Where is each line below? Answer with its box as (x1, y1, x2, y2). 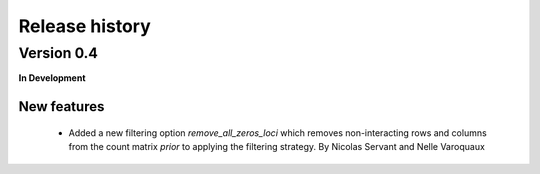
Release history (18, 15, 152, 37)
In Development (18, 72, 86, 84)
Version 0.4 (18, 44, 99, 62)
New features (18, 98, 105, 115)
